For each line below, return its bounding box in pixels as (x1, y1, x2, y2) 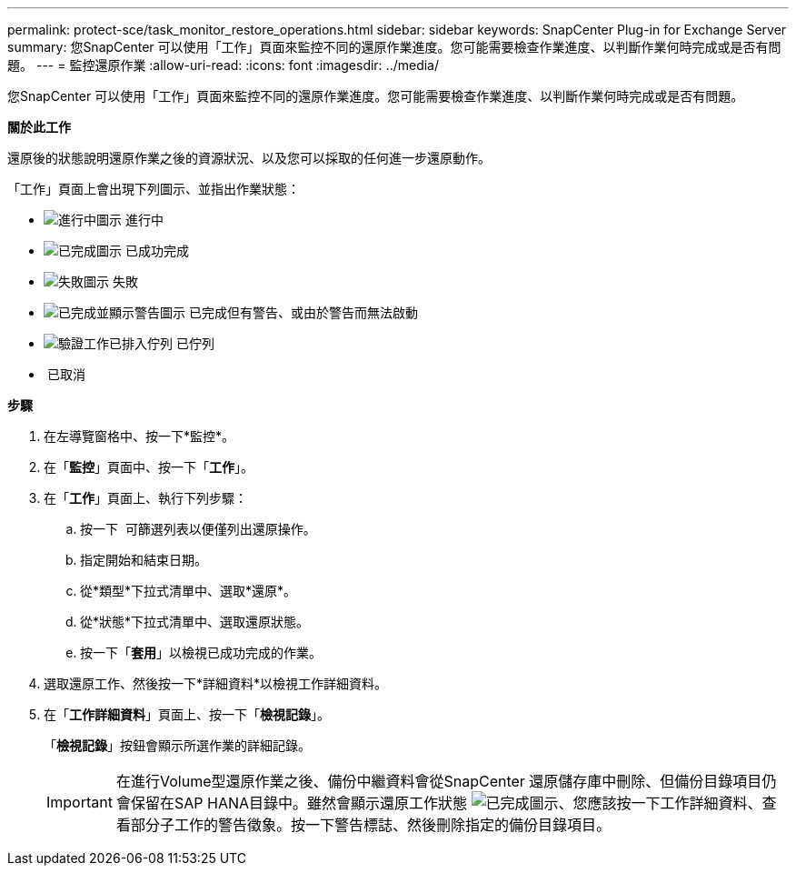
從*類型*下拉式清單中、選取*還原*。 (80, 583, 297, 598)
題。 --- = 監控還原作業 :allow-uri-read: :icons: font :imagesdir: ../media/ (7, 57, 440, 73)
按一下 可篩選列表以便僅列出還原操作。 (80, 521, 316, 537)
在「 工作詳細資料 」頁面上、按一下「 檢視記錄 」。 (44, 707, 330, 722)
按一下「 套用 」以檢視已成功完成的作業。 (80, 645, 322, 660)
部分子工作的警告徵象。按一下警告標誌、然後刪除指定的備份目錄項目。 (130, 816, 611, 834)
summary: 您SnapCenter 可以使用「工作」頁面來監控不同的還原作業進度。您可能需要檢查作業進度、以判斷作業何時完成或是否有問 (7, 39, 781, 55)
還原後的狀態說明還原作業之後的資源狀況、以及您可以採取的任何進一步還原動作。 (7, 150, 491, 166)
